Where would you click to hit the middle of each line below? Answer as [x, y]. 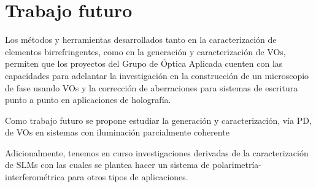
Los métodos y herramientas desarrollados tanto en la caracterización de [141, 40]
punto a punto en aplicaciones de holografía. [88, 100]
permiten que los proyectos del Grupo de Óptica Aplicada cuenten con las [144, 63]
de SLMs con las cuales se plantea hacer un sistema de [107, 165]
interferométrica [35, 177]
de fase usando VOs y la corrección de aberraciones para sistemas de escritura [152, 87]
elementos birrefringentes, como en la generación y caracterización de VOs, [145, 51]
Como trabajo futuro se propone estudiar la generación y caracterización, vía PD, [158, 120]
